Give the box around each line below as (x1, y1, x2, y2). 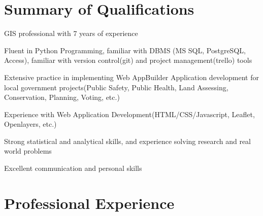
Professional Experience (4, 192, 175, 213)
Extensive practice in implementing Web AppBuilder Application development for (4, 71, 259, 82)
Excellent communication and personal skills (4, 163, 142, 173)
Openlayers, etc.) (4, 119, 57, 129)
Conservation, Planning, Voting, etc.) (4, 92, 120, 102)
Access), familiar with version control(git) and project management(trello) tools (4, 55, 252, 65)
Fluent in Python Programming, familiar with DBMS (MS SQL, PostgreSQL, (4, 45, 246, 55)
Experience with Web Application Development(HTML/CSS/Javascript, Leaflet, (4, 109, 255, 119)
